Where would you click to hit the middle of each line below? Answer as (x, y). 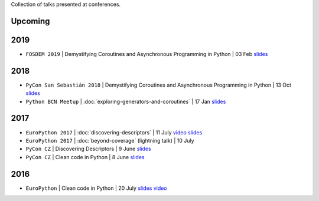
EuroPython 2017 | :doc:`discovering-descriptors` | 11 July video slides (114, 132)
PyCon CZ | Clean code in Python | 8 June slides (85, 157)
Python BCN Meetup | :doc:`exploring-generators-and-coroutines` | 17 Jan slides (126, 101)
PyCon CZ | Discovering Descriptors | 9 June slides (88, 149)
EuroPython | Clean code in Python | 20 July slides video (97, 188)
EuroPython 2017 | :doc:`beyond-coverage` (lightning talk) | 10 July (110, 140)
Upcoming (30, 21)
